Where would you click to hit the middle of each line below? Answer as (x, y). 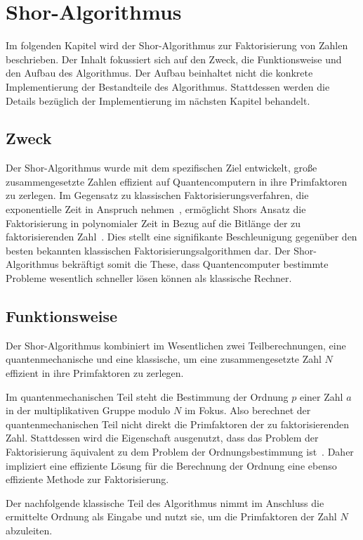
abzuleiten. (29, 530)
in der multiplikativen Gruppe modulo (88, 410)
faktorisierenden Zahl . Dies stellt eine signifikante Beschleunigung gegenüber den (181, 237)
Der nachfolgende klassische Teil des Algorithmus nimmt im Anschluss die (165, 502)
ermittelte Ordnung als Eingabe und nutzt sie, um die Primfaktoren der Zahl (171, 516)
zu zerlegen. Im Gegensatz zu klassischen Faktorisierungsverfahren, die (157, 195)
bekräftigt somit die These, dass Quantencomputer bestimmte (195, 264)
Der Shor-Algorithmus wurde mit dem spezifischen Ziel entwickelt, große (161, 168)
